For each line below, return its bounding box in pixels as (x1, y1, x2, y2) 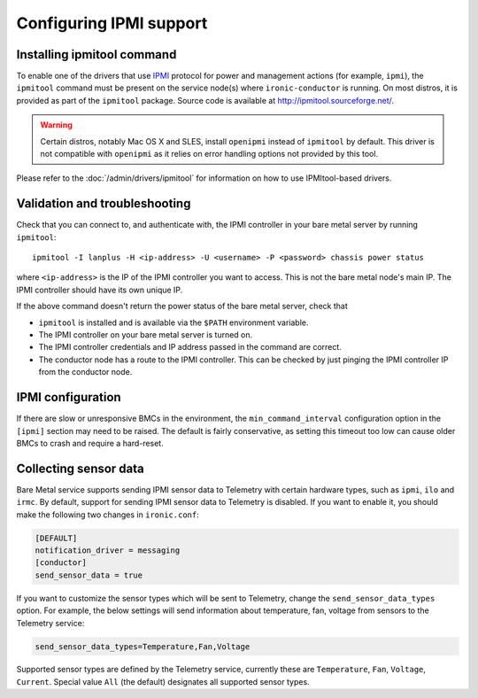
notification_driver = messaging (35, 545, 181, 555)
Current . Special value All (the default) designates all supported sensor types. (16, 676, 310, 686)
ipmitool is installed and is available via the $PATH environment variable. (38, 317, 309, 328)
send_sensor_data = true (35, 570, 143, 580)
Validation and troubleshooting (16, 196, 191, 212)
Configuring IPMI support (16, 13, 208, 33)
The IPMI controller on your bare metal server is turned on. (38, 330, 253, 340)
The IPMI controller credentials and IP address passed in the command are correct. (38, 342, 343, 353)
